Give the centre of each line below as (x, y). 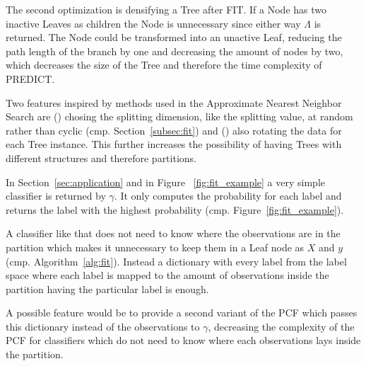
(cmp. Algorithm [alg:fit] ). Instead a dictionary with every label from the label (176, 261)
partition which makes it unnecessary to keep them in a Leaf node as (155, 247)
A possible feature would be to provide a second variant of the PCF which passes (182, 313)
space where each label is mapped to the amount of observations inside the (167, 275)
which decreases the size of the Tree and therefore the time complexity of (164, 65)
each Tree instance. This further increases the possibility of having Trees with (174, 144)
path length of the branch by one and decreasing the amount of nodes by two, (175, 51)
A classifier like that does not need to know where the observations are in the (173, 233)
